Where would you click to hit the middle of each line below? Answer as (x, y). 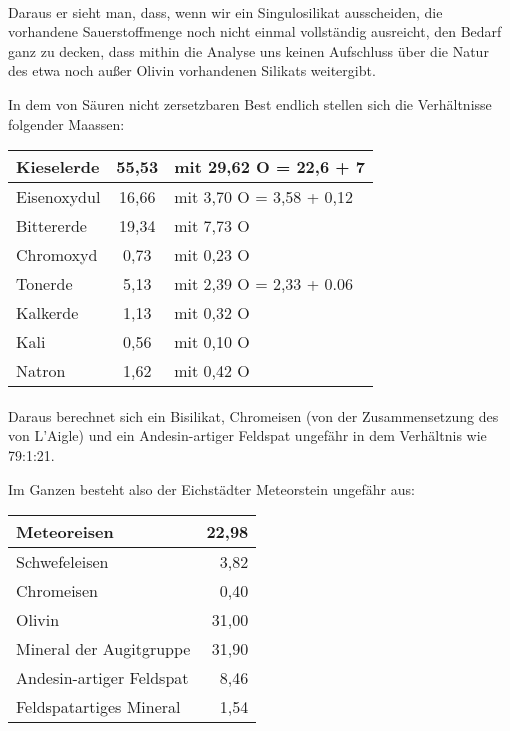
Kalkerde (47, 313)
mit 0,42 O (212, 371)
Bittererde (51, 226)
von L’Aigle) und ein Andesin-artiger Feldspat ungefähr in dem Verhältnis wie (247, 435)
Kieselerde (58, 167)
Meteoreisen (65, 532)
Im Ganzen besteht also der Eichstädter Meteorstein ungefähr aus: (211, 488)
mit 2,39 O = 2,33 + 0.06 (263, 284)
